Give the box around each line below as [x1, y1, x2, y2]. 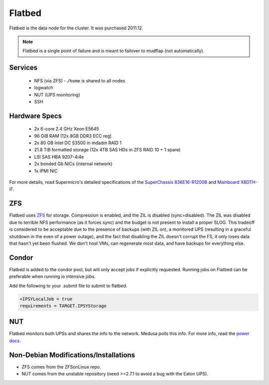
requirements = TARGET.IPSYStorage [19, 303, 107, 309]
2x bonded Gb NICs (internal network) [34, 161, 113, 167]
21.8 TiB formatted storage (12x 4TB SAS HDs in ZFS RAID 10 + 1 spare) [34, 147, 181, 153]
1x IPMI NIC [34, 168, 58, 174]
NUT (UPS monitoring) [34, 91, 81, 97]
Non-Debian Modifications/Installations [9, 351, 135, 359]
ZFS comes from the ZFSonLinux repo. [21, 364, 102, 370]
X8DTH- [241, 179, 258, 185]
